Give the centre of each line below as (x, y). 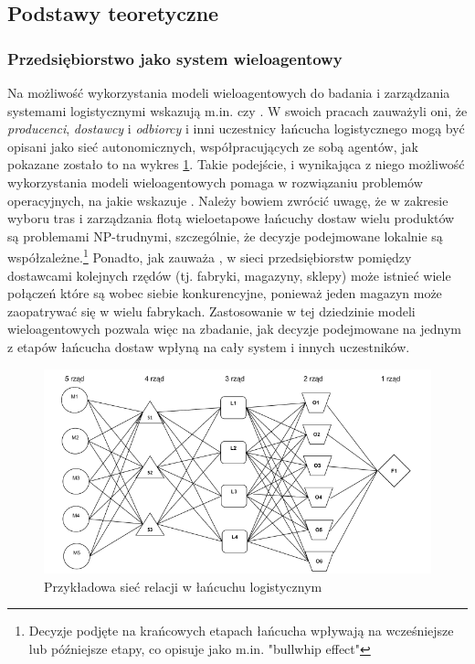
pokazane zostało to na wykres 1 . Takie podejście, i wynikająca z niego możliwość (236, 164)
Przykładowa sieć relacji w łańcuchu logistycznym (183, 586)
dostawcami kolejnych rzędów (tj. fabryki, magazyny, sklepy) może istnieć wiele (229, 275)
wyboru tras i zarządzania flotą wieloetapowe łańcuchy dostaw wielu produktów (231, 218)
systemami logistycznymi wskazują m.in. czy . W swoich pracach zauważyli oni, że (237, 110)
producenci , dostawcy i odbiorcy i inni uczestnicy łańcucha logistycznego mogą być (236, 129)
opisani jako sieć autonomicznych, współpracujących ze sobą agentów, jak (213, 146)
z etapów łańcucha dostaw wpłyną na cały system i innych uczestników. (209, 346)
